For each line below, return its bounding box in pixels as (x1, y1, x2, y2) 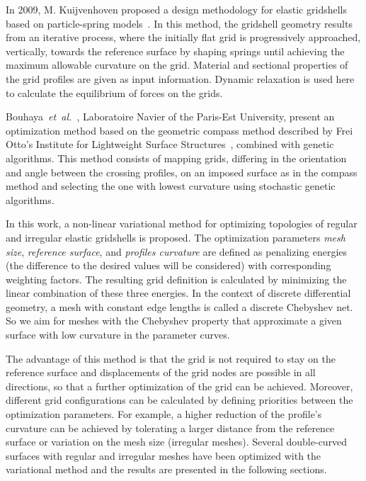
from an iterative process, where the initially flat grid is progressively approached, (6, 30, 361, 45)
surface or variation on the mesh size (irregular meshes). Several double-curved (6, 434, 348, 449)
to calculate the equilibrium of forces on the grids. (6, 85, 223, 100)
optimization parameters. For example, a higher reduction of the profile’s (6, 407, 322, 421)
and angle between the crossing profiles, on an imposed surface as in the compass (6, 164, 358, 179)
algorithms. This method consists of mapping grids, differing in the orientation (6, 150, 347, 165)
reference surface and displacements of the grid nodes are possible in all (6, 365, 316, 380)
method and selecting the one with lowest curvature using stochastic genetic (6, 179, 336, 193)
